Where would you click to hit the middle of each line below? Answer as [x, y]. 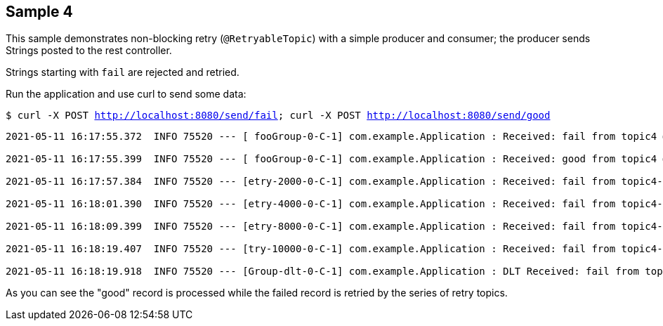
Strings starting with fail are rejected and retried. [123, 72]
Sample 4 [39, 12]
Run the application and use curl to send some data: [126, 94]
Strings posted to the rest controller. [89, 51]
